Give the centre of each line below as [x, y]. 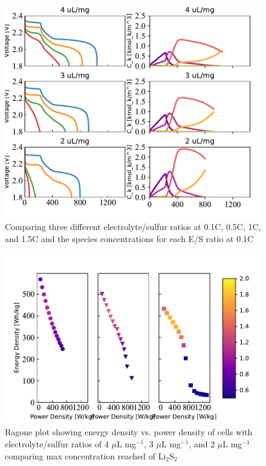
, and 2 [202, 443]
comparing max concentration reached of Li [86, 455]
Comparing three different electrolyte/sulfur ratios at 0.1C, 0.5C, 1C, [133, 226]
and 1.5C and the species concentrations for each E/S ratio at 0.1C [129, 238]
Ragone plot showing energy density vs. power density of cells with [129, 432]
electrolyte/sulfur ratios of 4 [57, 443]
